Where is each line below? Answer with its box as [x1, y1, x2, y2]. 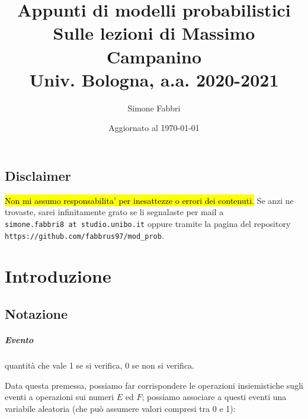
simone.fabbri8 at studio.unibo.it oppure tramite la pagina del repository [5, 217, 291, 229]
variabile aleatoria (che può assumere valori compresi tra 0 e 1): [5, 402, 236, 414]
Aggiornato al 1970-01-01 [108, 121, 200, 134]
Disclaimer [5, 166, 71, 184]
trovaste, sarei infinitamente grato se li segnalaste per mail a [5, 206, 224, 218]
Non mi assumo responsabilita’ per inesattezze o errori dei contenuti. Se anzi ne [5, 194, 294, 206]
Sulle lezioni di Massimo [53, 21, 255, 45]
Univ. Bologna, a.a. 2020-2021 [29, 67, 279, 91]
